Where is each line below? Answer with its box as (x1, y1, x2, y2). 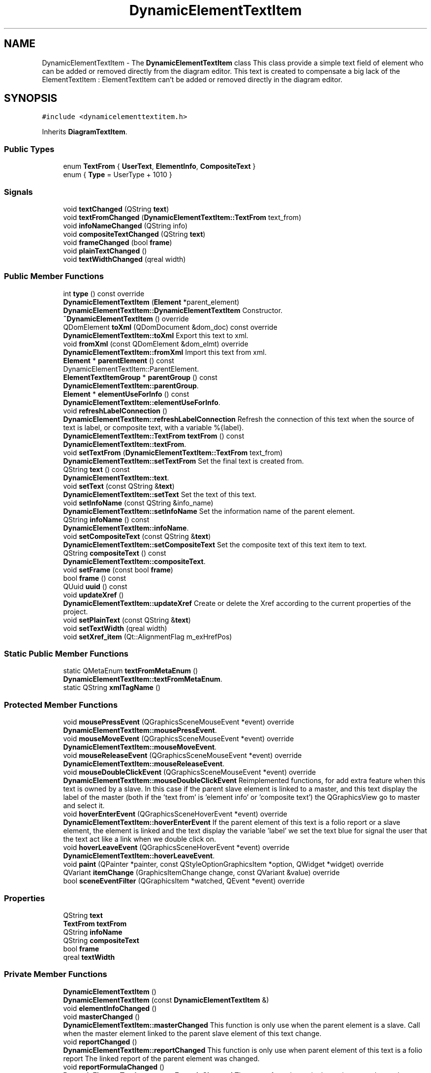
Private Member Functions (4, 969, 107, 979)
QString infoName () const (63, 515, 150, 524)
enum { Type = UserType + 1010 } (63, 170, 172, 179)
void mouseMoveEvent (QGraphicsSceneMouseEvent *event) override (63, 734, 294, 743)
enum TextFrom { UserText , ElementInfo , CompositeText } (63, 162, 256, 171)
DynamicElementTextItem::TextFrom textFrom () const (63, 431, 245, 440)
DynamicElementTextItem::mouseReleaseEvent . (63, 759, 225, 768)
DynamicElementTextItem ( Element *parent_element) (63, 297, 240, 306)
